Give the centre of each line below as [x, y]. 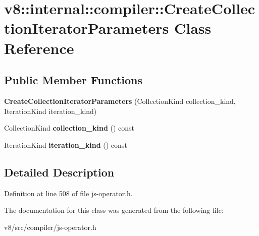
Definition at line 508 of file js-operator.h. [68, 193]
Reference [39, 48]
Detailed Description [59, 172]
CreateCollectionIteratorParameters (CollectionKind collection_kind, [120, 101]
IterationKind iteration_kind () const [66, 144]
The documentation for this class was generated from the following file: [114, 210]
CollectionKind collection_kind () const [69, 128]
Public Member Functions [73, 80]
